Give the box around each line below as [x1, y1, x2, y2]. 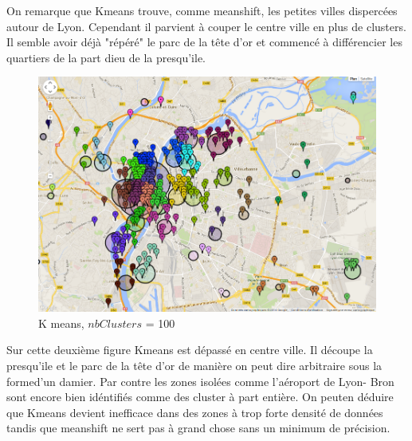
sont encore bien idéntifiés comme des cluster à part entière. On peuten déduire [6, 388, 394, 405]
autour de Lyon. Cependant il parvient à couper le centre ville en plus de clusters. [6, 18, 406, 34]
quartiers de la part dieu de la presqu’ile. [6, 49, 206, 65]
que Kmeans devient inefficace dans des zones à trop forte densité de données [6, 404, 383, 420]
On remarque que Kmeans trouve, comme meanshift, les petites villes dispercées [6, 2, 398, 18]
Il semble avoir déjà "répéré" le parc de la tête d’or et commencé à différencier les [6, 33, 402, 50]
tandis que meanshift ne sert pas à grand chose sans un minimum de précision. [6, 419, 390, 436]
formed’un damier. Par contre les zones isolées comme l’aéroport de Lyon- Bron [6, 372, 394, 389]
